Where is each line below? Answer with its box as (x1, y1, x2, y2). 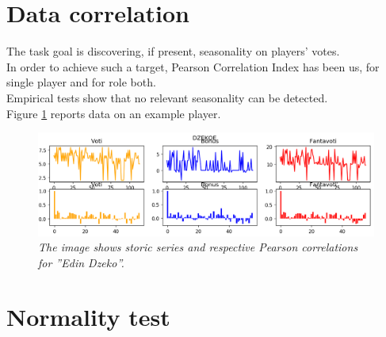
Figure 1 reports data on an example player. (6, 105, 221, 121)
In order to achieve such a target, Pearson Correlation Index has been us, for (6, 58, 380, 75)
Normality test (6, 301, 170, 333)
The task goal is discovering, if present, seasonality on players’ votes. (6, 43, 340, 59)
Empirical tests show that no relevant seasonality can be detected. (6, 89, 328, 105)
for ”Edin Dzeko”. (38, 254, 124, 270)
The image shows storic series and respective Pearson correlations (38, 239, 358, 255)
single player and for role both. (6, 74, 156, 90)
